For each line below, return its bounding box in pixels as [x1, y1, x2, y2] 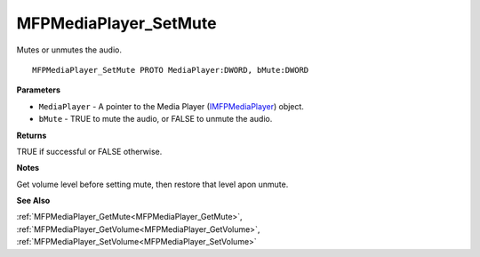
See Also [16, 196, 51, 206]
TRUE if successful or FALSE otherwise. [16, 146, 163, 157]
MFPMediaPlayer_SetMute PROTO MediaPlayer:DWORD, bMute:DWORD [32, 65, 309, 75]
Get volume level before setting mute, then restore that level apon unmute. [16, 179, 289, 189]
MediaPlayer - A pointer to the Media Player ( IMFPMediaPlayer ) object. [38, 100, 304, 111]
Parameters [16, 84, 61, 95]
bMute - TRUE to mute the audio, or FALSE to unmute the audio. [38, 114, 273, 124]
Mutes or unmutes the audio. [16, 44, 122, 55]
